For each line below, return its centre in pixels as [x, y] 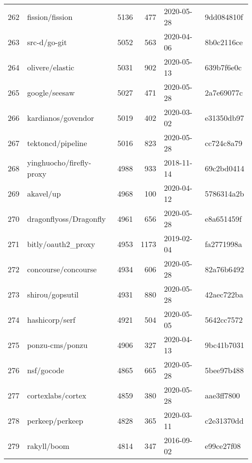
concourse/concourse [62, 269]
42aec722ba [224, 294]
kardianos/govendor [61, 117]
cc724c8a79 [223, 143]
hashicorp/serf [51, 319]
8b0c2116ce [224, 42]
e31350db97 [224, 117]
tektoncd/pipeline [57, 143]
